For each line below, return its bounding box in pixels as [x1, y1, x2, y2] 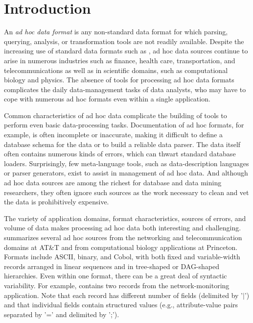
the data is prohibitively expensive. [4, 197, 109, 207]
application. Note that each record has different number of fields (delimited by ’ [4, 290, 243, 300]
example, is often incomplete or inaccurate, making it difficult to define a [4, 129, 223, 140]
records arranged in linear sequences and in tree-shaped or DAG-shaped [4, 261, 220, 271]
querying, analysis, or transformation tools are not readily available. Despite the [4, 36, 244, 46]
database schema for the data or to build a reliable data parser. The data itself [4, 139, 241, 149]
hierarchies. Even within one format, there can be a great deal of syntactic [4, 271, 227, 281]
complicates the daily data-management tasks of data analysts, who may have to [4, 84, 246, 94]
